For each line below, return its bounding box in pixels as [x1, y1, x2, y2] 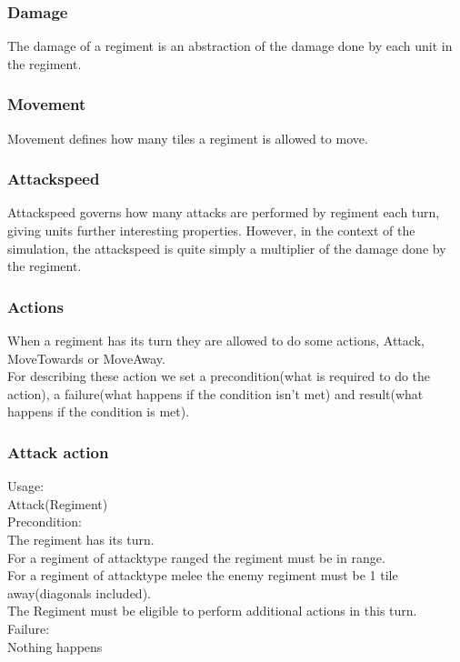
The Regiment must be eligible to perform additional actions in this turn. [7, 601, 417, 620]
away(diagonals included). [7, 583, 151, 602]
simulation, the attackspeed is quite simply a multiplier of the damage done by [7, 238, 446, 257]
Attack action [7, 440, 109, 463]
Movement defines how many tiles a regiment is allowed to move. [7, 128, 368, 147]
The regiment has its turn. [7, 530, 155, 548]
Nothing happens [7, 637, 103, 656]
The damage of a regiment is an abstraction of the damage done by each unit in [7, 36, 453, 55]
